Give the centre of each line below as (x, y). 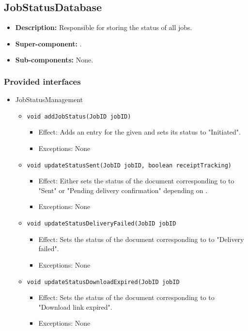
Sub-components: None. (54, 60)
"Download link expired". (75, 307)
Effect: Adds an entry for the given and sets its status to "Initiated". (139, 132)
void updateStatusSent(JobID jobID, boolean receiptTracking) (129, 165)
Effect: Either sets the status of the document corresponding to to (136, 181)
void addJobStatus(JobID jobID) (79, 116)
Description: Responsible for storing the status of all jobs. (104, 27)
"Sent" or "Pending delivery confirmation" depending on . (123, 190)
